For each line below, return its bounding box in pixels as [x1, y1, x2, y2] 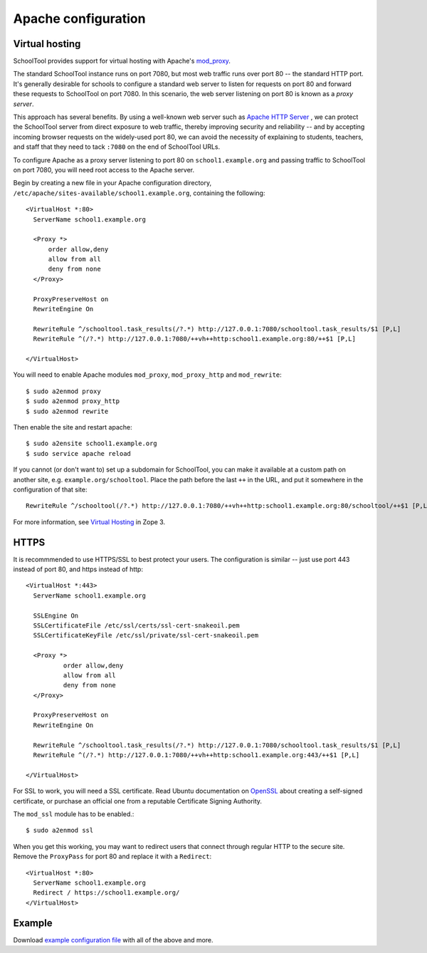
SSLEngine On [33, 611, 79, 620]
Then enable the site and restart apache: [13, 422, 132, 431]
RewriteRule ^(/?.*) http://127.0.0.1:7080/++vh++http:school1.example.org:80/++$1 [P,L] [33, 335, 356, 343]
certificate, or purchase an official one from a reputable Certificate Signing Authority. [13, 796, 263, 805]
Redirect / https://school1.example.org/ [33, 889, 180, 897]
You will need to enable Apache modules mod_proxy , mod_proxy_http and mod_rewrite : [13, 370, 283, 379]
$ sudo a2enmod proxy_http [26, 397, 120, 405]
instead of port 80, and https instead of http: [13, 565, 144, 573]
